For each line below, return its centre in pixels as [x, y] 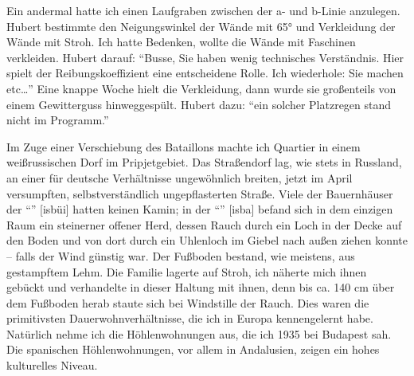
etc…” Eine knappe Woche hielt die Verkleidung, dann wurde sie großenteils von [201, 88]
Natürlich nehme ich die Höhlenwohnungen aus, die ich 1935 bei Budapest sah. [199, 333]
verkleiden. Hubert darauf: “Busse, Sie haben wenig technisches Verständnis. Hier [205, 57]
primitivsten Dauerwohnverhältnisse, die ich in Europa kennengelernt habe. [190, 318]
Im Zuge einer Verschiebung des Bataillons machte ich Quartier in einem [184, 146]
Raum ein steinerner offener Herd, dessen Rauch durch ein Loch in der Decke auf [204, 224]
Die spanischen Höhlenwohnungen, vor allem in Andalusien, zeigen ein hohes [193, 349]
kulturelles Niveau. [52, 365]
